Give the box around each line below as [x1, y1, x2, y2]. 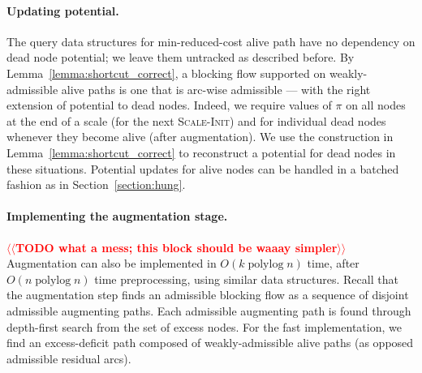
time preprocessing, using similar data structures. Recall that [94, 270, 398, 287]
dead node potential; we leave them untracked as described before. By [6, 49, 355, 66]
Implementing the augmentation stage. [6, 208, 228, 225]
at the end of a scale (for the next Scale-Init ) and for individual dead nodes [6, 112, 386, 129]
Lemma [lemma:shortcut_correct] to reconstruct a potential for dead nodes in [6, 144, 396, 161]
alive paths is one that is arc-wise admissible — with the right [61, 80, 371, 97]
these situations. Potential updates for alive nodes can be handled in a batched [6, 160, 399, 177]
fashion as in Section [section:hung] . [6, 176, 186, 193]
